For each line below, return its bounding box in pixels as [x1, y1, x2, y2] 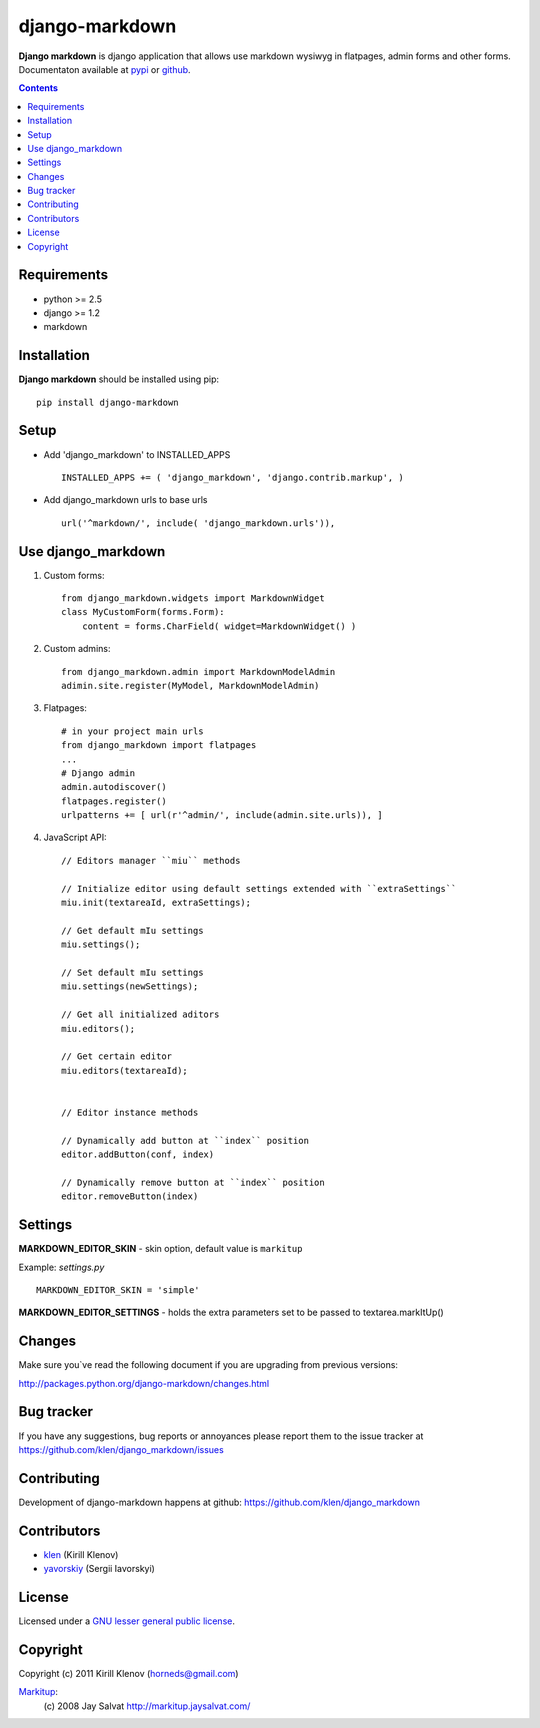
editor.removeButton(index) [61, 1191, 199, 1202]
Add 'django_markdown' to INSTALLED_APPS [43, 448, 231, 460]
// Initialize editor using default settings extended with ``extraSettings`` [61, 883, 457, 894]
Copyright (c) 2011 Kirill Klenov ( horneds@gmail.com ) [18, 1667, 239, 1679]
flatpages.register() [61, 795, 167, 807]
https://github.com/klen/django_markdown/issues [18, 1443, 224, 1455]
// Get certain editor [61, 1051, 173, 1062]
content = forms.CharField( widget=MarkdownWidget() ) [81, 620, 357, 632]
